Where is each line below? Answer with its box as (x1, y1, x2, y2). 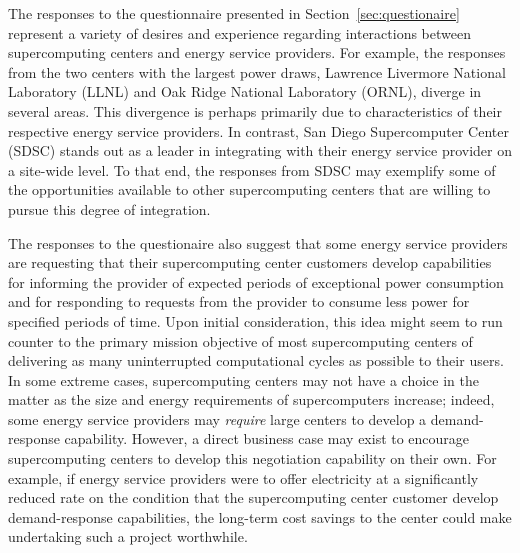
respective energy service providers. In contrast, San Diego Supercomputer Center (8, 120, 509, 141)
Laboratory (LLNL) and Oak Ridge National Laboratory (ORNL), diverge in (8, 81, 482, 102)
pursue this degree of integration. (8, 198, 211, 219)
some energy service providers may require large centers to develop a (8, 408, 427, 429)
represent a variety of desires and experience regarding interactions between (8, 22, 471, 43)
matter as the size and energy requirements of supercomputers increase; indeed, (8, 389, 495, 410)
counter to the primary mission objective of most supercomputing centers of (8, 330, 473, 351)
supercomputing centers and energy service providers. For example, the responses (8, 42, 506, 63)
